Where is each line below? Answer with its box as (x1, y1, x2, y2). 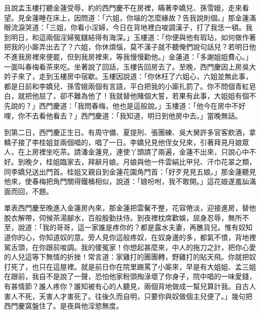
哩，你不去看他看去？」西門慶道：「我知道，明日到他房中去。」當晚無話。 (4, 110, 242, 120)
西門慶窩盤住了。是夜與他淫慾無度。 (4, 300, 123, 311)
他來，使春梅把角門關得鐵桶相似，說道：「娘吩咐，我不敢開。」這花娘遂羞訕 (4, 176, 249, 186)
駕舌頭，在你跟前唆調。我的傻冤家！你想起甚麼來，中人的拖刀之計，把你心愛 (4, 241, 256, 252)
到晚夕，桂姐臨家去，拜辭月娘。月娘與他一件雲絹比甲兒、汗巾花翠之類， (17, 156, 256, 166)
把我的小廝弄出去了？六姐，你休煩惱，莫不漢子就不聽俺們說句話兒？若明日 (4, 41, 249, 52)
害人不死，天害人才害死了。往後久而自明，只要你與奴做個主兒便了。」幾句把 (4, 290, 252, 301)
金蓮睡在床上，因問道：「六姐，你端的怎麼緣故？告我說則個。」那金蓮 (24, 12, 249, 22)
